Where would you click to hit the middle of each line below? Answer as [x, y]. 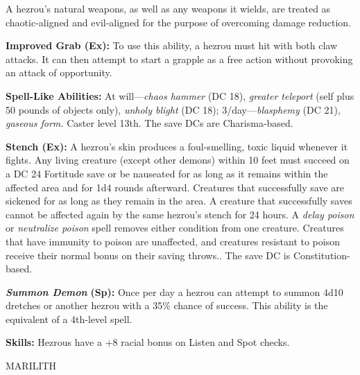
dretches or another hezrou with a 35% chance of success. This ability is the [167, 305]
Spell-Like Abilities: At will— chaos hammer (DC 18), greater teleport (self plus [180, 95]
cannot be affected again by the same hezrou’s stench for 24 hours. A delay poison [180, 214]
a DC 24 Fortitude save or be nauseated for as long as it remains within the [167, 173]
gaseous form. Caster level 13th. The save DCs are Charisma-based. [149, 123]
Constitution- [322, 255]
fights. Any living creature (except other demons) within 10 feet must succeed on [178, 160]
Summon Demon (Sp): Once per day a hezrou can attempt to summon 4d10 [174, 291]
